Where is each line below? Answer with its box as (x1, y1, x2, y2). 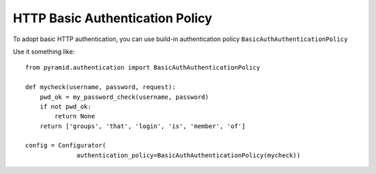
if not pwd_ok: (39, 102, 92, 111)
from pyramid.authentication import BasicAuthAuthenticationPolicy (25, 63, 260, 72)
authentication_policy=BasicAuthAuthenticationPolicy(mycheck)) (77, 151, 301, 159)
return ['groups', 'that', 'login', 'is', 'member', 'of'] (39, 122, 246, 130)
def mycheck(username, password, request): (25, 84, 176, 91)
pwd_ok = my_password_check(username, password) (39, 93, 209, 101)
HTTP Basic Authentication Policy (13, 10, 212, 26)
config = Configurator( (25, 141, 107, 150)
